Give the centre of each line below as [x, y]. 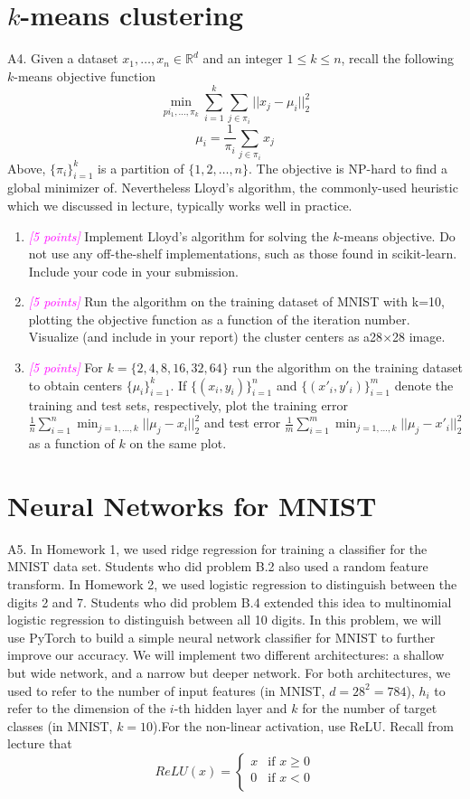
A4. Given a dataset [63, 58]
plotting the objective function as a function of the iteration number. [219, 319]
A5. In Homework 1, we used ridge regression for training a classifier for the [217, 548]
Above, [27, 168]
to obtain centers [75, 385]
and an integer [243, 58]
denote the [424, 385]
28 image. [419, 337]
